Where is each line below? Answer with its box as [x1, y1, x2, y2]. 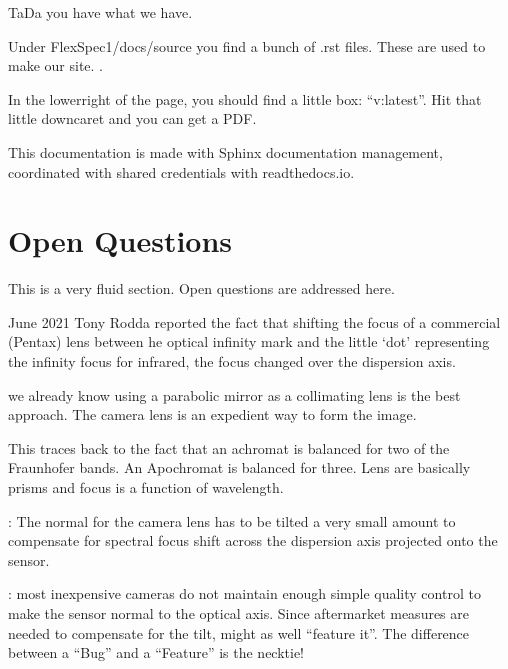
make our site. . [8, 55, 103, 76]
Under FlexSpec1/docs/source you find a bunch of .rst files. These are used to [8, 35, 486, 56]
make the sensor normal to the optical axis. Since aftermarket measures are [8, 603, 470, 623]
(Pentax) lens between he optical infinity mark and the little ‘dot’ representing [8, 331, 490, 352]
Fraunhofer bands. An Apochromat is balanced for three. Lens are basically [8, 457, 471, 478]
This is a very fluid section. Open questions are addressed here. [8, 278, 395, 299]
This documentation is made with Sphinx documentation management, [8, 141, 443, 162]
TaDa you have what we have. [8, 2, 193, 22]
